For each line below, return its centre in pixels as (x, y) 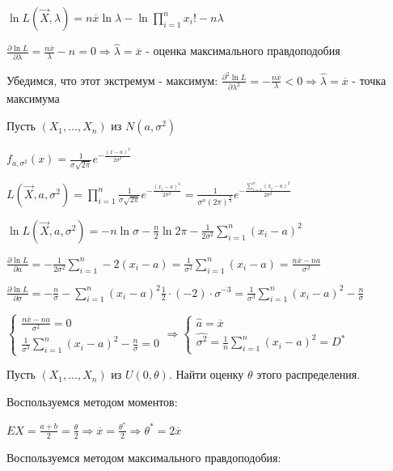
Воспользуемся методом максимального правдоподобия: (144, 457)
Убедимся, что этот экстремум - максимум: (112, 80)
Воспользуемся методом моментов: (92, 402)
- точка (369, 80)
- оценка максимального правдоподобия (243, 51)
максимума (33, 98)
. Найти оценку (206, 374)
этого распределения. (308, 374)
